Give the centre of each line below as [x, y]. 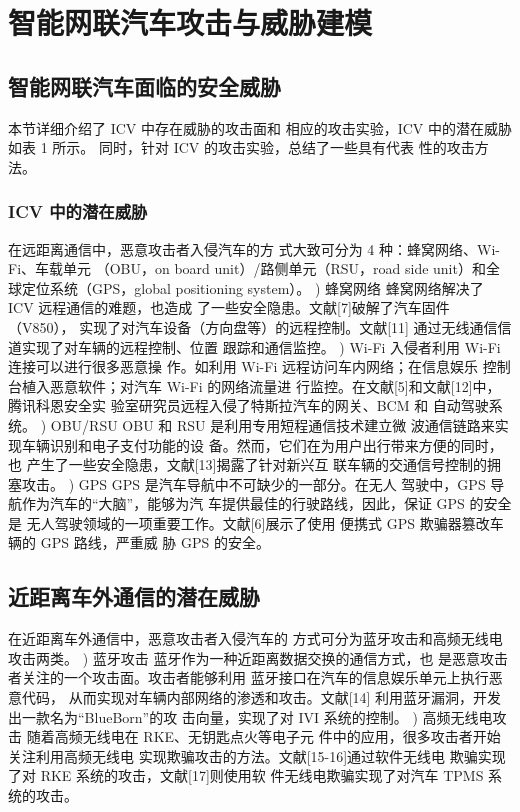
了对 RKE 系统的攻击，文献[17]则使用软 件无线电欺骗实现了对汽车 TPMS [246, 775]
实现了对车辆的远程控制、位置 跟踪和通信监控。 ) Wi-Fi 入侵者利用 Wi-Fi [261, 346]
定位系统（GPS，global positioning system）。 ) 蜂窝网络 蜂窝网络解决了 [252, 287]
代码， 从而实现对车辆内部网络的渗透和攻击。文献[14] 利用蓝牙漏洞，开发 [261, 697]
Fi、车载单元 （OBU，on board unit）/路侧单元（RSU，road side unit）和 [247, 268]
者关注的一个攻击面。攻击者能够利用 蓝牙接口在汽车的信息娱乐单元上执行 [248, 677]
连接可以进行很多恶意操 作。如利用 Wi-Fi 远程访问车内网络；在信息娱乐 [243, 366]
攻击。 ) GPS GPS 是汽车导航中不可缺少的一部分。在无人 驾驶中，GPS [253, 483]
